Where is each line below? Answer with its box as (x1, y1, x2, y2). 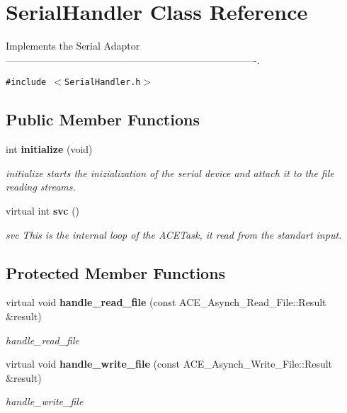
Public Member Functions (6, 108, 200, 130)
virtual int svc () (6, 203, 80, 217)
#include (6, 77, 47, 88)
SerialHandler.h (64, 77, 141, 88)
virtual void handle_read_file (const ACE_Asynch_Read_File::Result (6, 295, 326, 310)
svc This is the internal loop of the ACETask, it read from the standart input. (6, 227, 342, 242)
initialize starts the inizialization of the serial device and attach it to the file (6, 165, 334, 180)
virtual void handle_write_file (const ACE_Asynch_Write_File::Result (6, 356, 333, 371)
